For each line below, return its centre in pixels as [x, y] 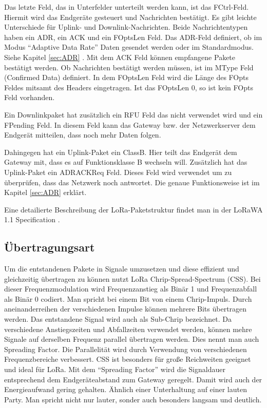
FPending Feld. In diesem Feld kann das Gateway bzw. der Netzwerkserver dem [130, 124]
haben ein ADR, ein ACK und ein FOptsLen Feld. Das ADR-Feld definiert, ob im [133, 37]
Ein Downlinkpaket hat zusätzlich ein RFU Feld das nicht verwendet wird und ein [133, 114]
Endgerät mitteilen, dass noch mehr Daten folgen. [83, 135]
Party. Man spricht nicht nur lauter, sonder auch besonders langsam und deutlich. [133, 399]
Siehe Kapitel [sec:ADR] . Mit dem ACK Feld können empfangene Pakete [120, 57]
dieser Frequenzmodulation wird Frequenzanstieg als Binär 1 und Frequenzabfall [131, 289]
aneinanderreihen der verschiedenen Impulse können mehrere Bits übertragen [126, 309]
